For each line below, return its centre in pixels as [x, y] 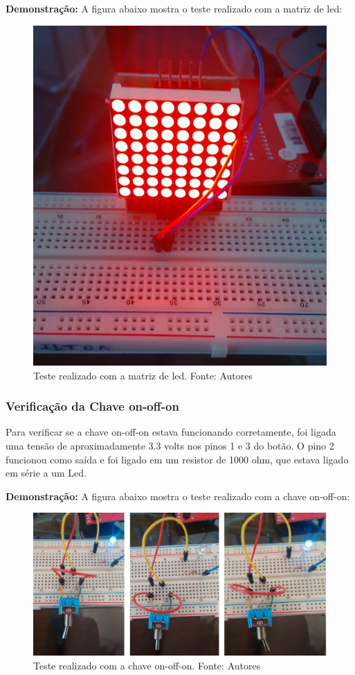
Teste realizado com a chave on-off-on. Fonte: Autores [147, 665]
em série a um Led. [46, 473]
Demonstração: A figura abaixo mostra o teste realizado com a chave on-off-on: [178, 496]
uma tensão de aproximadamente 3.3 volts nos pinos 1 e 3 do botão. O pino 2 [170, 445]
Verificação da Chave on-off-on [92, 406]
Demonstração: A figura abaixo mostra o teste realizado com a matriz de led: [174, 8]
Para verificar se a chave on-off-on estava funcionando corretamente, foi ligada [171, 432]
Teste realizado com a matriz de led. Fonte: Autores [143, 375]
